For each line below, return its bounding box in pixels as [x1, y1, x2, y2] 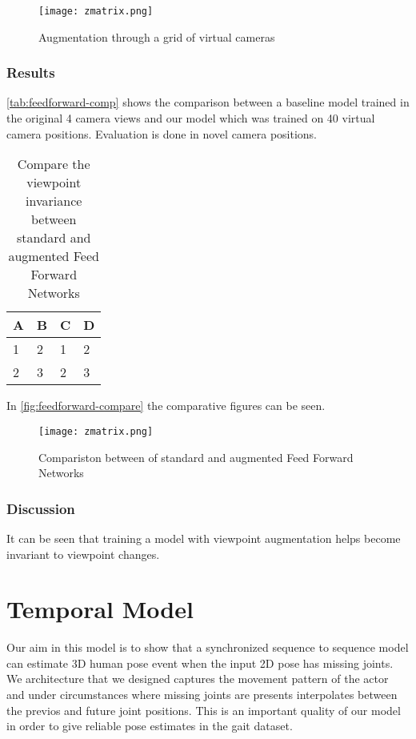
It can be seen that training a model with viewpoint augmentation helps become [6, 529, 401, 546]
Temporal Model [6, 592, 194, 625]
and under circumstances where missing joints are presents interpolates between [6, 686, 398, 702]
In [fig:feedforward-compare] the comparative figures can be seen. [6, 397, 326, 414]
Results [6, 62, 55, 82]
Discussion [6, 498, 75, 518]
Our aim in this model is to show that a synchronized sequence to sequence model [6, 639, 409, 656]
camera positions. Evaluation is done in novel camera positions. [6, 125, 317, 142]
